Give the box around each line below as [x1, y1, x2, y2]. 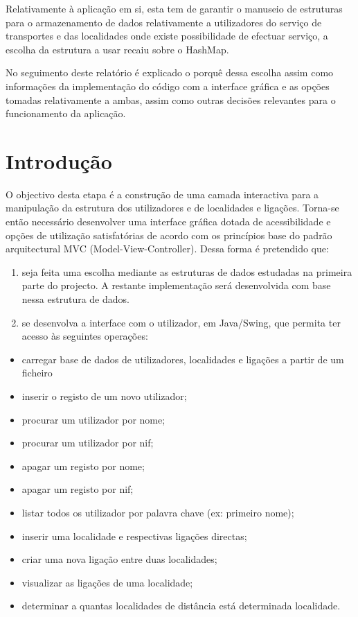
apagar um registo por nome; [21, 458, 145, 473]
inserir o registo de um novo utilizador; [21, 389, 187, 403]
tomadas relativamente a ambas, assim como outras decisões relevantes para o [6, 92, 336, 107]
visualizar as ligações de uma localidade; [21, 575, 193, 589]
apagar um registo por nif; [21, 482, 134, 496]
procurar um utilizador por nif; [21, 435, 154, 450]
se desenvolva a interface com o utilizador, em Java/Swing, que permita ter [21, 315, 341, 329]
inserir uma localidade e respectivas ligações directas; [21, 528, 247, 543]
